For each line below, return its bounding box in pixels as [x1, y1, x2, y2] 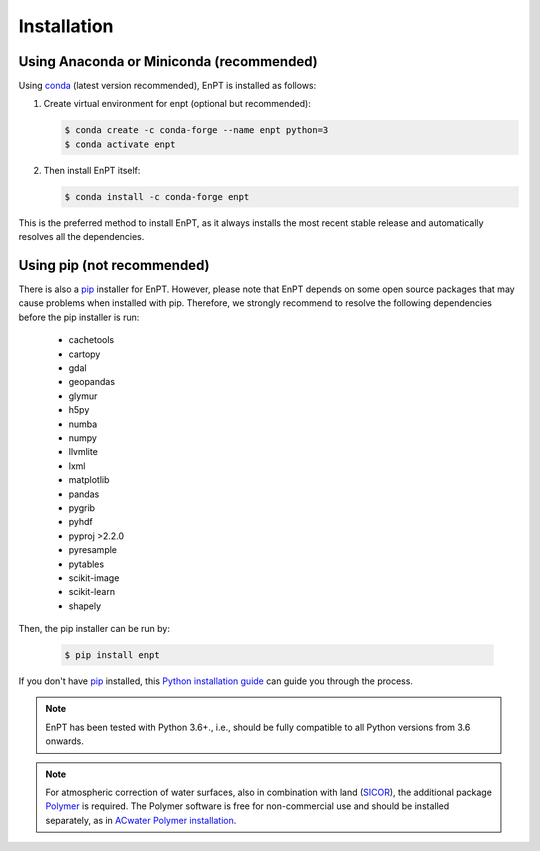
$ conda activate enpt [64, 138, 176, 150]
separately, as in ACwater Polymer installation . [45, 814, 237, 826]
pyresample [68, 544, 118, 556]
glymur [68, 390, 98, 402]
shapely [68, 600, 102, 612]
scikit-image [68, 571, 120, 584]
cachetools [68, 334, 115, 346]
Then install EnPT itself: [43, 164, 141, 176]
